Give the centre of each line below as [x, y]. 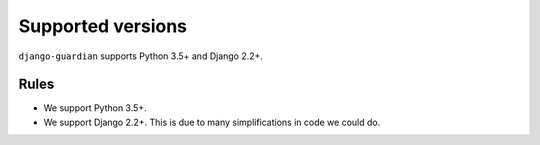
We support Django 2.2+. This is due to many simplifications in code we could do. [212, 122]
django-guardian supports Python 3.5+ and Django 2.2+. [141, 56]
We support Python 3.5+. [95, 108]
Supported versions [103, 26]
